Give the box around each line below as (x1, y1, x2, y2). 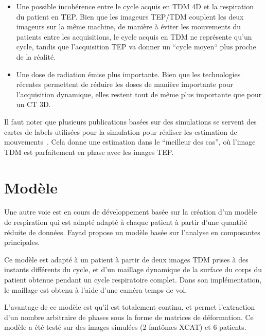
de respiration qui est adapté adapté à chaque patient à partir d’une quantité (4, 217, 247, 227)
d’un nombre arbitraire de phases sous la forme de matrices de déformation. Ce (4, 311, 254, 322)
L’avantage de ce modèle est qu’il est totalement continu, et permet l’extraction (4, 302, 255, 312)
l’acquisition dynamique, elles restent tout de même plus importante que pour (16, 89, 262, 99)
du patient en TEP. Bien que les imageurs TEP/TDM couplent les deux (16, 11, 244, 22)
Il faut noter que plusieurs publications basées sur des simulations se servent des (4, 116, 257, 127)
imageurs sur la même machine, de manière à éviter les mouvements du (16, 21, 241, 32)
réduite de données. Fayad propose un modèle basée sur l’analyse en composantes (4, 226, 260, 237)
